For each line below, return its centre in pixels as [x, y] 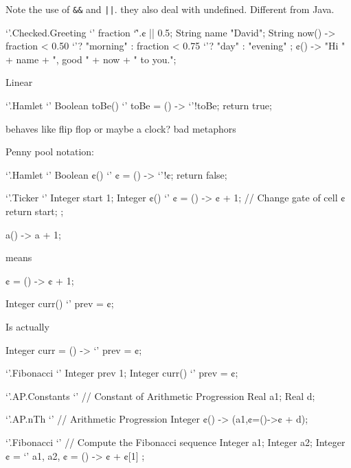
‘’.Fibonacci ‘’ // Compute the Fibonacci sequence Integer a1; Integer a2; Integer [175, 442]
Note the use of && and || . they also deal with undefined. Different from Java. [170, 9]
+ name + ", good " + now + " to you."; [91, 59]
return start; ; [35, 211]
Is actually [27, 326]
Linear [19, 82]
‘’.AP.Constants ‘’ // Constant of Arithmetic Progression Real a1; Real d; [160, 395]
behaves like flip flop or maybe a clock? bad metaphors [121, 128]
